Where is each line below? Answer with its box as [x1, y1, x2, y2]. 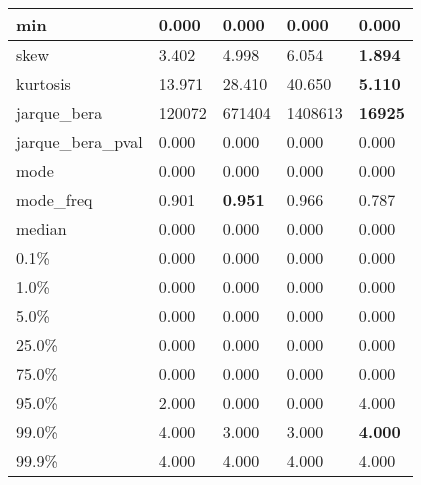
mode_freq [16, 188, 93, 211]
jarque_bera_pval [16, 130, 143, 153]
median [16, 217, 67, 240]
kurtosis [16, 72, 71, 95]
